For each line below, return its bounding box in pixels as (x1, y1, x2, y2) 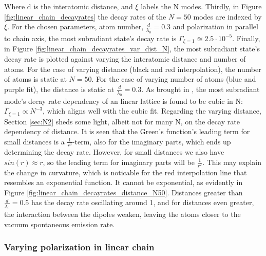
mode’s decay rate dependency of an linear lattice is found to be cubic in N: (4, 95, 243, 106)
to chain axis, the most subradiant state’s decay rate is (4, 32, 177, 43)
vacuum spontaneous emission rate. (4, 218, 115, 229)
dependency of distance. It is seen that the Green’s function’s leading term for (4, 126, 250, 137)
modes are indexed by (193, 11, 262, 22)
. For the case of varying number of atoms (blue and (91, 74, 256, 84)
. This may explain (202, 156, 261, 167)
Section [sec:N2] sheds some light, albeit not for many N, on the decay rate (4, 116, 240, 126)
